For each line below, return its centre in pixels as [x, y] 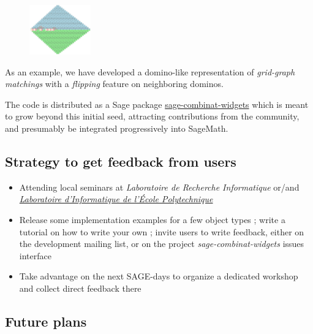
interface [35, 255]
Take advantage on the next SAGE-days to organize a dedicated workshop [159, 276]
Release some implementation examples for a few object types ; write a [152, 219]
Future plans [46, 321]
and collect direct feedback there [80, 288]
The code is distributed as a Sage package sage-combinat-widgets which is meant [157, 104]
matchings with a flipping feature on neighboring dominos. [114, 84]
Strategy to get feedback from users [121, 161]
